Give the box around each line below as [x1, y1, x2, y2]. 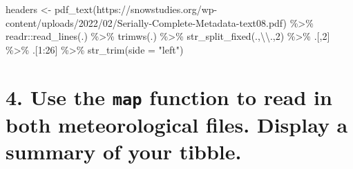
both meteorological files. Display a [6, 110, 348, 138]
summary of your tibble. [6, 137, 242, 166]
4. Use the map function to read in [6, 82, 332, 111]
